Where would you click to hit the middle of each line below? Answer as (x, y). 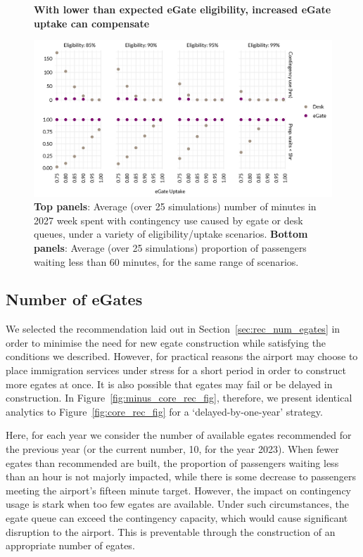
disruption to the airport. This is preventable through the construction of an (171, 531)
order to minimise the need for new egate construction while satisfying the (166, 342)
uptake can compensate (92, 23)
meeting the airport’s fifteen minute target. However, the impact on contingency (178, 490)
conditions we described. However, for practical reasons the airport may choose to (182, 356)
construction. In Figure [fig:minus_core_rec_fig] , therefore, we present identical (179, 398)
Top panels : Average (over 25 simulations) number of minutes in (175, 206)
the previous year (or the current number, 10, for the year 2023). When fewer (172, 449)
